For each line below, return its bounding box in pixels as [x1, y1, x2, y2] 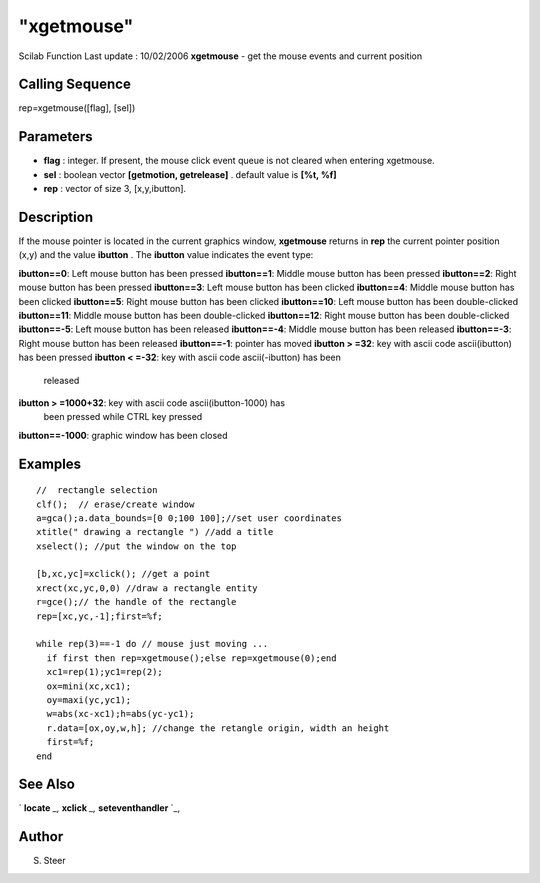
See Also [18, 776, 75, 793]
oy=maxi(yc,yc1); [46, 695, 132, 705]
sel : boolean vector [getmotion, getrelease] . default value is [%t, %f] [43, 168, 337, 180]
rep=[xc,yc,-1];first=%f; [36, 610, 164, 622]
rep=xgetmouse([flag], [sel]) [18, 102, 136, 114]
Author [18, 828, 64, 845]
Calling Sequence [18, 76, 132, 93]
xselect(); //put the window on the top [36, 540, 237, 552]
